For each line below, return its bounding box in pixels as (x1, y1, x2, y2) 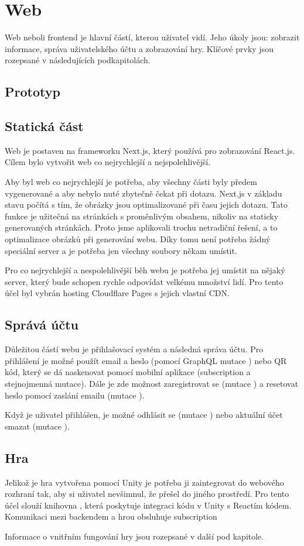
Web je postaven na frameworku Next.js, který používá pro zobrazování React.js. (5, 144, 295, 156)
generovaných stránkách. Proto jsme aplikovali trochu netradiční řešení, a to (5, 221, 278, 233)
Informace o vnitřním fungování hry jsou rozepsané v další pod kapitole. (5, 530, 264, 542)
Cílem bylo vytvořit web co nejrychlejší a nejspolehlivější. (5, 156, 211, 168)
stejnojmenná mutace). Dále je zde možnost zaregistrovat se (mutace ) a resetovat (5, 377, 299, 389)
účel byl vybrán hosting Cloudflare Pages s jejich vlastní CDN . (5, 287, 230, 299)
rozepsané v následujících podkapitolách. (5, 54, 151, 66)
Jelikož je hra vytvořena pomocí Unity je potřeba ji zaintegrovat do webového (5, 476, 284, 488)
